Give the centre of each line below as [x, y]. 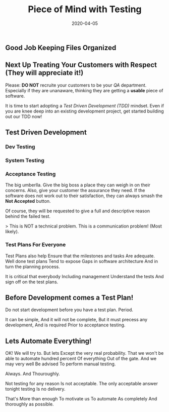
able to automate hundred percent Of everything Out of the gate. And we [81, 359]
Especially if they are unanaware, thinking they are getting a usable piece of [84, 90]
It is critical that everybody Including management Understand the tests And [84, 276]
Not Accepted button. [28, 201]
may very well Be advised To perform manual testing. [61, 364]
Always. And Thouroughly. [33, 374]
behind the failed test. [28, 216]
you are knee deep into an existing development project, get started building [84, 111]
